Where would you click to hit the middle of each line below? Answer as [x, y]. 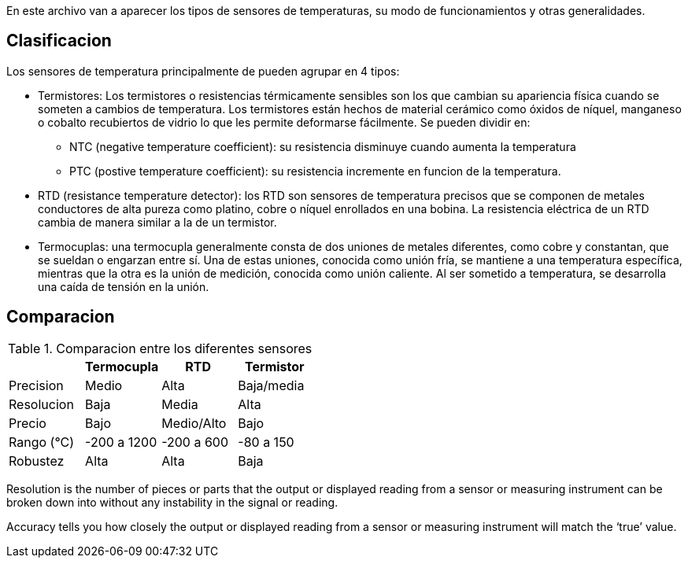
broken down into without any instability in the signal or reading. [172, 502]
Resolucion [41, 404]
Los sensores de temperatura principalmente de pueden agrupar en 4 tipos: [203, 71]
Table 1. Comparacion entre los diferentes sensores [160, 348]
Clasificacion [59, 41]
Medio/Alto [194, 423]
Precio [28, 423]
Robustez [37, 461]
